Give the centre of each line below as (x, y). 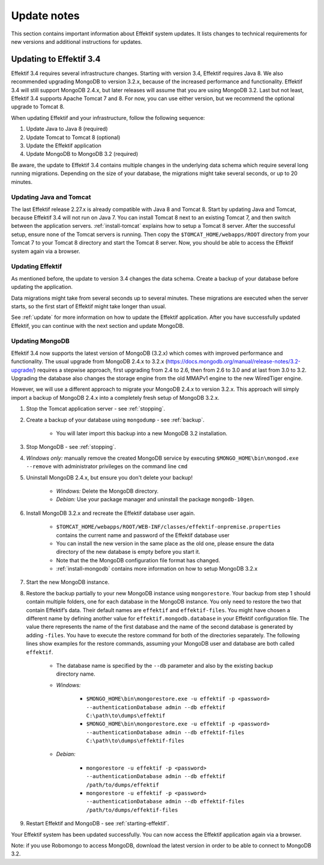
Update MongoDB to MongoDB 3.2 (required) (82, 154)
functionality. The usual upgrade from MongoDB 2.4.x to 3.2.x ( (89, 361)
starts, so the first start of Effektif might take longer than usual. (88, 306)
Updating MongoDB (40, 341)
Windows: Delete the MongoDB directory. (107, 491)
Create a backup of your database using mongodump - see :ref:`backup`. (115, 420)
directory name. (76, 674)
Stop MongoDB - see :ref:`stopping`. (71, 447)
